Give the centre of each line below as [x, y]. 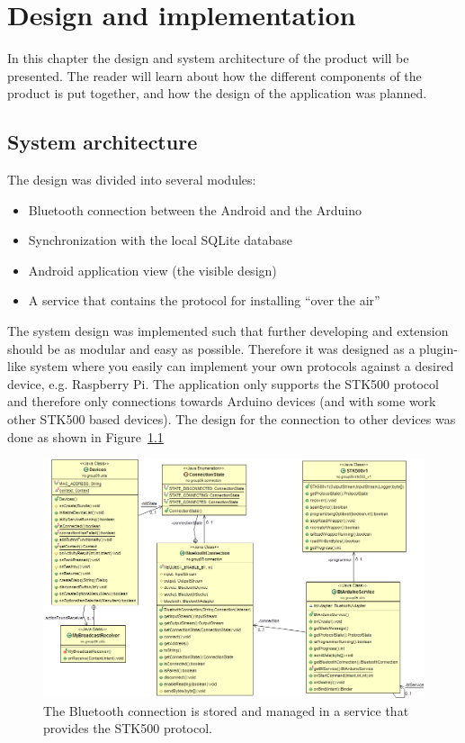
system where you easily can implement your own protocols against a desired [242, 366]
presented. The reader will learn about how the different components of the [215, 75]
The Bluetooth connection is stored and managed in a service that [226, 710]
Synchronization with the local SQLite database [160, 240]
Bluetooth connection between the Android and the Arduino [195, 209]
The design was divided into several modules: [132, 180]
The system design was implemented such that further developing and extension [228, 331]
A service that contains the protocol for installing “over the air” [204, 300]
